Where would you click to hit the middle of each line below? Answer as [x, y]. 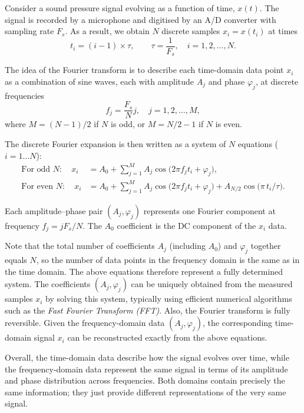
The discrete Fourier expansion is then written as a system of [115, 143]
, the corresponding [238, 323]
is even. [229, 124]
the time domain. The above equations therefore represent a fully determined [144, 271]
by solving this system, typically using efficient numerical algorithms [169, 299]
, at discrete [277, 81]
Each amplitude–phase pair [54, 210]
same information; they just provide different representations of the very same [146, 392]
